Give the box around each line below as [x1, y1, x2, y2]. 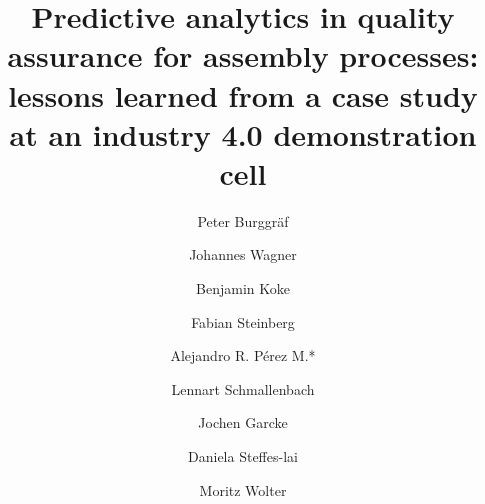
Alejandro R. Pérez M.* [170, 345, 316, 366]
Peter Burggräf [197, 210, 289, 231]
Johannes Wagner [189, 244, 297, 265]
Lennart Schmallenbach [171, 378, 315, 399]
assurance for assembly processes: [7, 35, 479, 76]
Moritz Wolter [199, 479, 287, 500]
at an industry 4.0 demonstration [9, 113, 477, 154]
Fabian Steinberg [191, 311, 295, 332]
